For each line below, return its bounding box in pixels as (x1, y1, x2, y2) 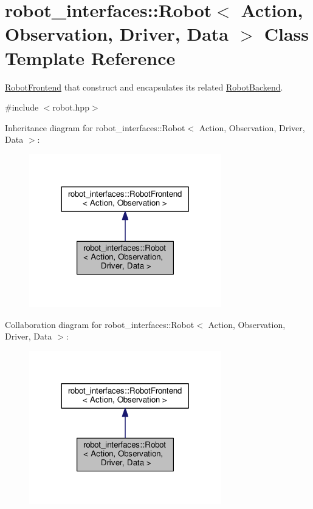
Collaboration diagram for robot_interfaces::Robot (5, 318, 194, 330)
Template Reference (5, 45, 176, 70)
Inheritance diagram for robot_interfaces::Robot (5, 121, 185, 134)
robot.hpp (52, 101, 89, 114)
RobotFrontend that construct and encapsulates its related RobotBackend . (5, 80, 283, 93)
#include (5, 101, 39, 114)
